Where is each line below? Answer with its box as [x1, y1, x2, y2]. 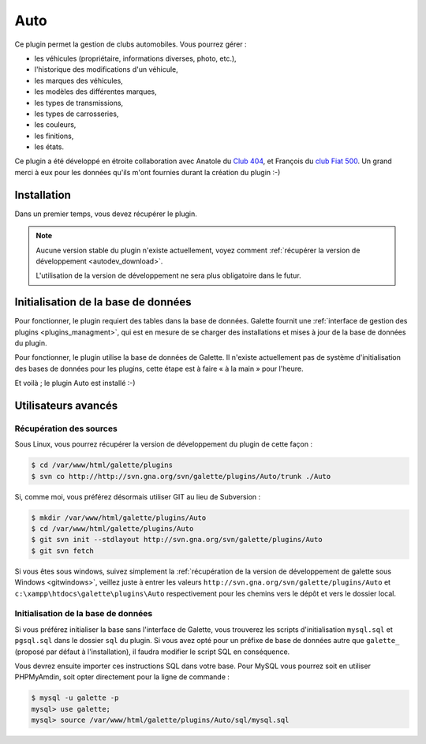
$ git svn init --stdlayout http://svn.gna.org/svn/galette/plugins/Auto [31, 535, 323, 544]
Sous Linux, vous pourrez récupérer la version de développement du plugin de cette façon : [14, 439, 313, 449]
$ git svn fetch [31, 546, 95, 555]
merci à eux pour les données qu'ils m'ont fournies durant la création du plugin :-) [14, 167, 281, 177]
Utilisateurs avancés [14, 398, 118, 412]
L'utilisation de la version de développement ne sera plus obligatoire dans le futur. [35, 271, 301, 280]
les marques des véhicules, [34, 76, 124, 85]
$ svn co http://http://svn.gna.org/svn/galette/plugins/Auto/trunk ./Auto [31, 472, 331, 480]
